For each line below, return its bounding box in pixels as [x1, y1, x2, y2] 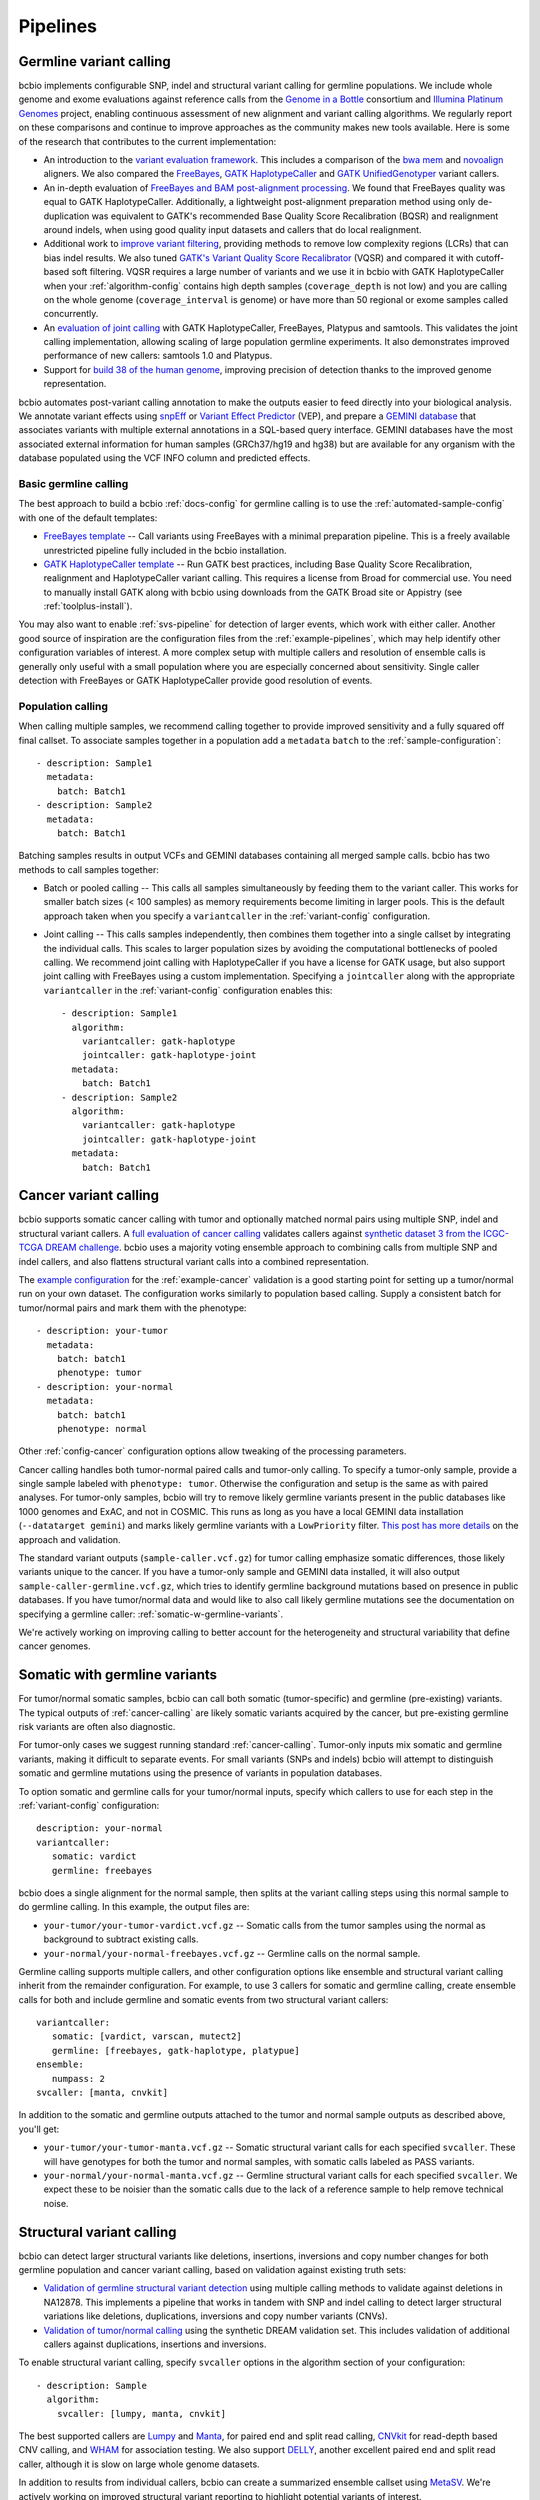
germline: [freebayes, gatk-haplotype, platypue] [51, 2045, 300, 2056]
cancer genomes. [18, 1640, 91, 1652]
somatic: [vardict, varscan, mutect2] [51, 2031, 242, 2042]
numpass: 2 [51, 2073, 105, 2084]
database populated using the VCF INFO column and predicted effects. [18, 452, 311, 464]
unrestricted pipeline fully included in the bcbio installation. [43, 544, 287, 556]
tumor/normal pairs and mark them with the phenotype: [18, 1301, 247, 1314]
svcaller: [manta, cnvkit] [36, 2087, 169, 2099]
